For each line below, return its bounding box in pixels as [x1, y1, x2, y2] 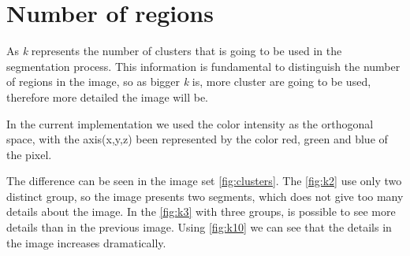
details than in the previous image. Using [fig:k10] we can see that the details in [6, 219, 392, 236]
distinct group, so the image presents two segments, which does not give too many [6, 187, 404, 204]
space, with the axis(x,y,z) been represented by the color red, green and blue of [6, 131, 388, 147]
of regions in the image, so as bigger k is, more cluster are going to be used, [6, 73, 371, 90]
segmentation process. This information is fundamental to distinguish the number [6, 58, 401, 74]
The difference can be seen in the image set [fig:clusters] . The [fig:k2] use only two [6, 173, 402, 189]
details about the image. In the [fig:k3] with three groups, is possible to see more [6, 203, 396, 220]
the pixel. [6, 146, 52, 162]
